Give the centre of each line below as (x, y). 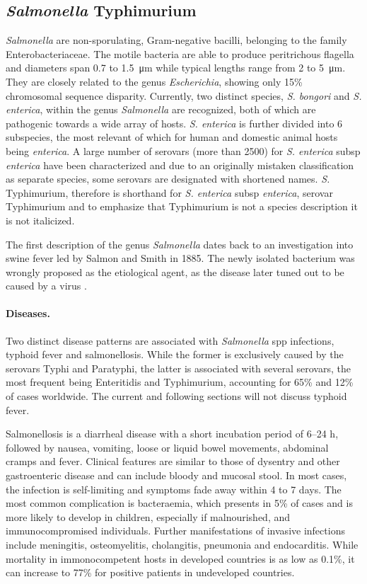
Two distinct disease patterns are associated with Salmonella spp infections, (170, 340)
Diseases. (28, 313)
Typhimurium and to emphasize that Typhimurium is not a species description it (182, 206)
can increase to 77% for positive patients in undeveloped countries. (150, 572)
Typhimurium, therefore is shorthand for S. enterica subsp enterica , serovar (169, 192)
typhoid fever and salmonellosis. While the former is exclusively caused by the (175, 354)
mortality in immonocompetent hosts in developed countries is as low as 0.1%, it (180, 558)
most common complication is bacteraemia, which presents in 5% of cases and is (179, 503)
